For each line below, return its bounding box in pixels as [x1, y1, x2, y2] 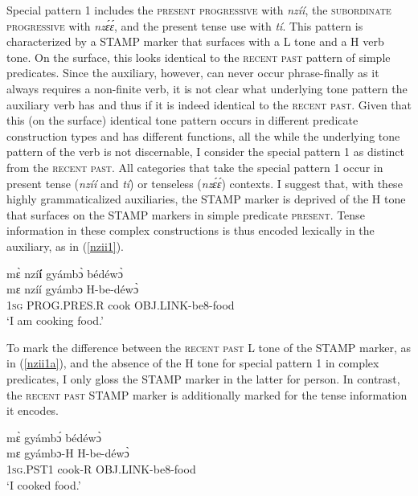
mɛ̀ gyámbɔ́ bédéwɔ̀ [6, 428, 101, 445]
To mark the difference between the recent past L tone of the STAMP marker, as [6, 338, 411, 355]
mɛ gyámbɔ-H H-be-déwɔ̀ [6, 445, 129, 461]
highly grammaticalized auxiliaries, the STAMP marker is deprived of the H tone [6, 191, 406, 207]
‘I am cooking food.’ [6, 312, 104, 329]
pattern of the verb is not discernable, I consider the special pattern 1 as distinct [6, 143, 404, 160]
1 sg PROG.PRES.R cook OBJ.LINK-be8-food [6, 296, 235, 313]
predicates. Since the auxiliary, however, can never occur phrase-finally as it [6, 64, 379, 81]
